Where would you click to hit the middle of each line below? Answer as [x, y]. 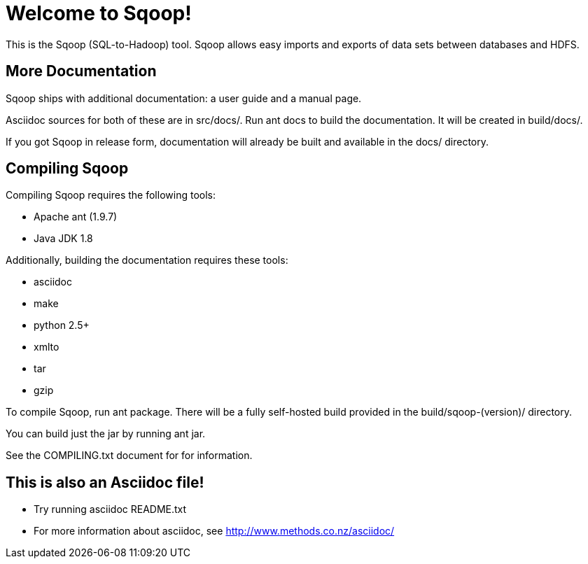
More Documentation [81, 71]
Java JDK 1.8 [63, 239]
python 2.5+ [62, 325]
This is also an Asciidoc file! [105, 482]
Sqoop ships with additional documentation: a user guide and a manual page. [184, 98]
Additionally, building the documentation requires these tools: [147, 260]
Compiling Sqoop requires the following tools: [111, 195]
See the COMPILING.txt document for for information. [129, 456]
